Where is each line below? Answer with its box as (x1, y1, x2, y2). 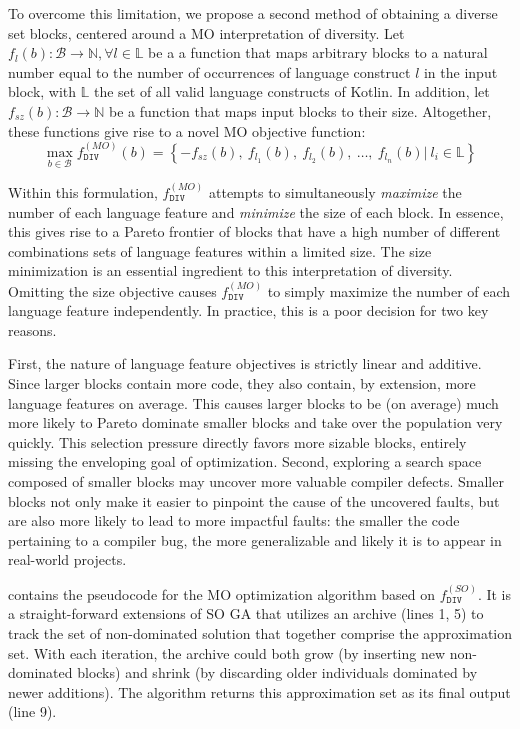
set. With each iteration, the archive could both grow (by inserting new (8, 642, 446, 663)
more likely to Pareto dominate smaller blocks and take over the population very (8, 412, 503, 433)
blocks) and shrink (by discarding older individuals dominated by (77, 662, 478, 683)
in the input (423, 61, 498, 82)
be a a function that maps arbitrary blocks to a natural (148, 42, 488, 63)
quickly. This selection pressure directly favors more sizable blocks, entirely (8, 431, 467, 452)
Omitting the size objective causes (8, 280, 217, 301)
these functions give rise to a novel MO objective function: (8, 120, 366, 141)
